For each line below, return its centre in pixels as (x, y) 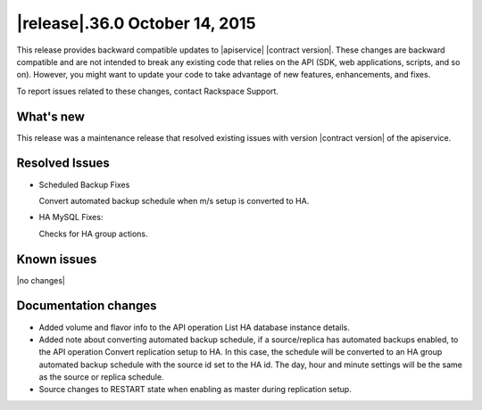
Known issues (57, 259)
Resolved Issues (63, 164)
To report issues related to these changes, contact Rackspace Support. (147, 91)
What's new (50, 116)
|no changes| (41, 280)
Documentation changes (87, 306)
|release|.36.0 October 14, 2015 (136, 23)
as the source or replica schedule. (101, 377)
